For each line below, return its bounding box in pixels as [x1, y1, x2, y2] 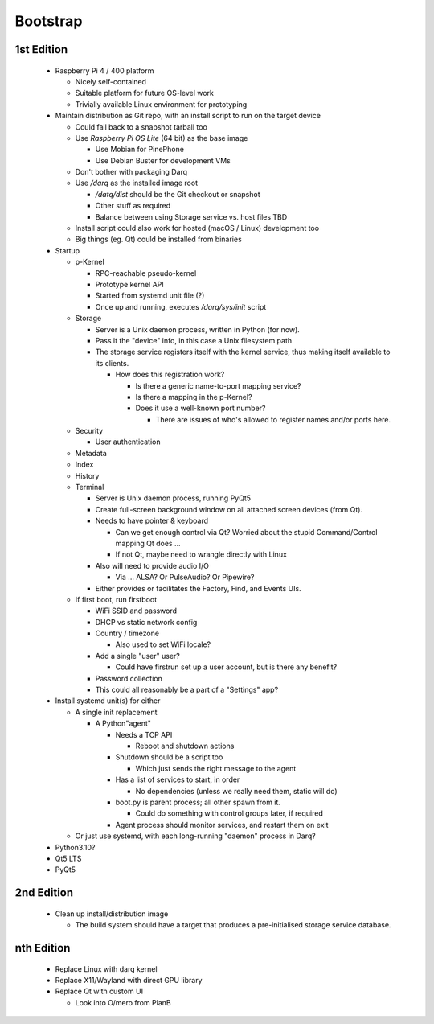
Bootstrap [14, 12, 83, 30]
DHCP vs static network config [95, 617, 198, 627]
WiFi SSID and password [95, 606, 177, 615]
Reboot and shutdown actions [135, 741, 235, 751]
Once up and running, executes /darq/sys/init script [95, 302, 267, 311]
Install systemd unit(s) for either [55, 696, 161, 705]
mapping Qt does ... [115, 538, 181, 548]
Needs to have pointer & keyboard [95, 516, 209, 526]
